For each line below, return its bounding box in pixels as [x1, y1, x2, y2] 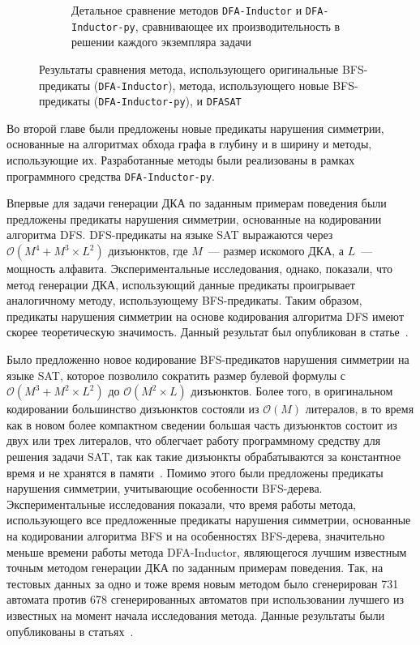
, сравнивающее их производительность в [135, 17, 341, 34]
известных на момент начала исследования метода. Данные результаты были [6, 606, 385, 623]
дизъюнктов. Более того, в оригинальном [191, 382, 393, 399]
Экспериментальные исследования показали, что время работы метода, [6, 495, 357, 512]
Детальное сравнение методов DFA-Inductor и [71, 2, 302, 18]
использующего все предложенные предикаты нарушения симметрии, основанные [6, 511, 411, 528]
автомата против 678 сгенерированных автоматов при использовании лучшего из [6, 591, 404, 608]
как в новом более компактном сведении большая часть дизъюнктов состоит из [6, 416, 397, 433]
